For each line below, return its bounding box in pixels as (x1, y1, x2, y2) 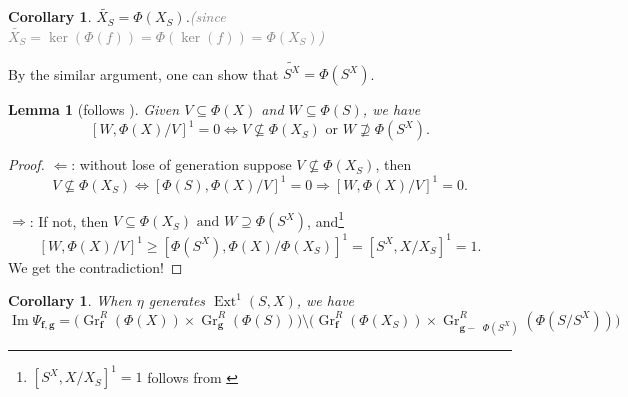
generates (148, 290, 206, 311)
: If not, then (29, 210, 109, 231)
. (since (185, 6, 226, 27)
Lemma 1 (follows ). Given (8, 99, 180, 120)
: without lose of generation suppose (71, 154, 292, 175)
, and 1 (307, 207, 345, 231)
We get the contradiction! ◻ (8, 256, 183, 277)
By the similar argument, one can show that (8, 63, 279, 84)
